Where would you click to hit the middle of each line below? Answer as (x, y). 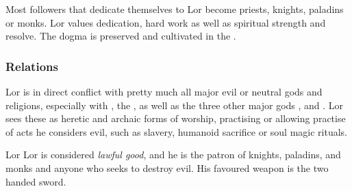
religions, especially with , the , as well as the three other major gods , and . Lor (175, 105)
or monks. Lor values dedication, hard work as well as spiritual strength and (166, 22)
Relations (32, 66)
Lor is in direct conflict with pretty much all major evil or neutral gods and (164, 91)
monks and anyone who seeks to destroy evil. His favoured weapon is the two (167, 167)
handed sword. (36, 181)
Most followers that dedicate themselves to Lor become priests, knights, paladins (175, 9)
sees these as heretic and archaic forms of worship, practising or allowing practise (176, 118)
